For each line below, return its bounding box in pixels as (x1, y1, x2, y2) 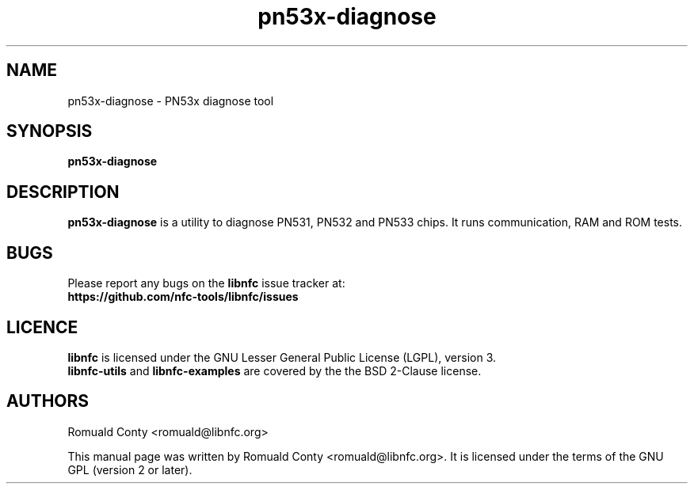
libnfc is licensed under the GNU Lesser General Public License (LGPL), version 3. (67, 350, 497, 364)
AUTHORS (6, 391, 90, 412)
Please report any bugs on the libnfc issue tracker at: (67, 276, 345, 291)
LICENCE (6, 317, 78, 337)
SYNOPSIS (6, 121, 93, 142)
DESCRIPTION (6, 181, 120, 202)
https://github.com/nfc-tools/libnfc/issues (67, 290, 299, 304)
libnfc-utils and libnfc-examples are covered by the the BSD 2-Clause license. (67, 363, 482, 378)
